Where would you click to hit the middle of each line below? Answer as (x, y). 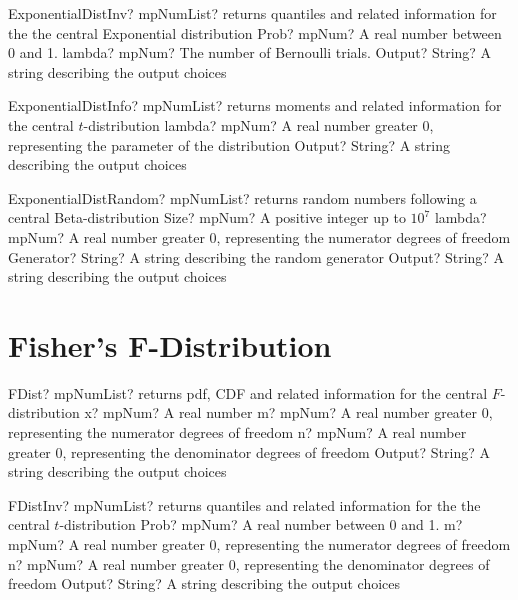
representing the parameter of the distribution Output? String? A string (229, 144)
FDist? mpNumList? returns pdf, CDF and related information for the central (248, 392)
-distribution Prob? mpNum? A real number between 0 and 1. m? (261, 524)
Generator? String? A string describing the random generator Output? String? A (256, 256)
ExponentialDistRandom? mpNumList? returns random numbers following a (242, 197)
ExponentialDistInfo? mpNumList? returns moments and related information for (255, 105)
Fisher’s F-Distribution (170, 344)
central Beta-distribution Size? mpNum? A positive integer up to (207, 217)
